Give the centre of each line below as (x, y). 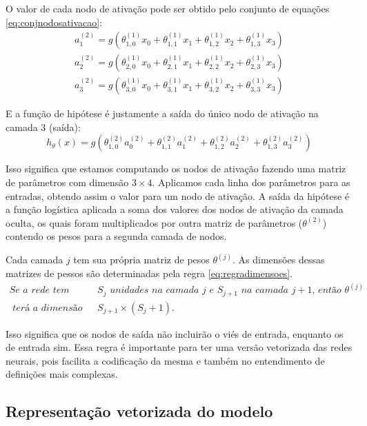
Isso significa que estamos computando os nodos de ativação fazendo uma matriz (176, 169)
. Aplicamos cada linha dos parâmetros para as (251, 182)
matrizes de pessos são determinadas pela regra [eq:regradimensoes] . (149, 273)
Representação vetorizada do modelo (139, 411)
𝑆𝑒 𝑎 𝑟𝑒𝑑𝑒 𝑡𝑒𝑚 (39, 291)
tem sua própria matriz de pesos (141, 260)
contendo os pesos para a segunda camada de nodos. (116, 236)
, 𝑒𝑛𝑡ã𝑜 (327, 291)
